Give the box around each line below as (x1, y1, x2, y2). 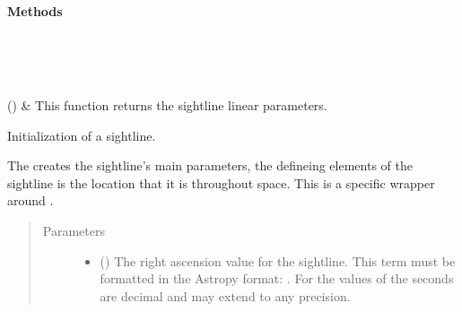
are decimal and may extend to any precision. (100, 286, 351, 305)
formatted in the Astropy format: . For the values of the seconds (100, 269, 454, 288)
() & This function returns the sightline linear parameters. (7, 95, 327, 114)
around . (7, 191, 54, 210)
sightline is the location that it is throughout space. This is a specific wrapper (7, 173, 435, 192)
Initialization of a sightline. (7, 126, 156, 144)
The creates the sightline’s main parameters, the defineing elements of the (7, 156, 413, 175)
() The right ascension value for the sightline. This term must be (100, 251, 456, 270)
